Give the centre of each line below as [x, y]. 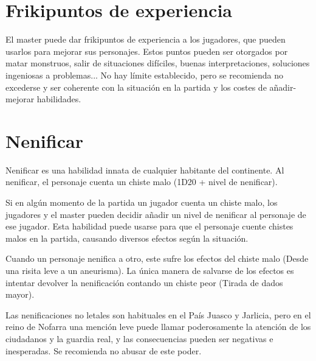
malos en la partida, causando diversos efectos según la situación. [127, 238]
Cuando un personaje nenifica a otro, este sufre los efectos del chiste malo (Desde [157, 258]
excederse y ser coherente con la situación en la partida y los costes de [136, 87]
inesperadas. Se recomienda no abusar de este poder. [104, 350]
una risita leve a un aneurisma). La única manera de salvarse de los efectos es [150, 270]
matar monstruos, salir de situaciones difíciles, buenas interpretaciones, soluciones [158, 63]
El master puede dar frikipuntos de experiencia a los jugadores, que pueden [146, 39]
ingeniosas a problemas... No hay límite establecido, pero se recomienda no [145, 75]
